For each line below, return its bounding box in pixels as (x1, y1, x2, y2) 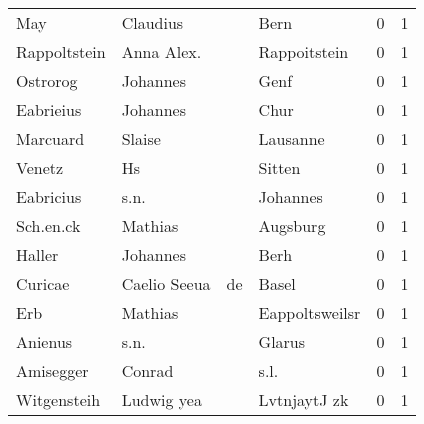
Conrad (121, 359, 174, 382)
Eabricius (16, 185, 82, 208)
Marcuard (16, 127, 85, 150)
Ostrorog (16, 69, 78, 92)
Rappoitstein (258, 40, 349, 63)
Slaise (121, 127, 161, 150)
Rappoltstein (16, 40, 106, 63)
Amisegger (16, 359, 89, 382)
